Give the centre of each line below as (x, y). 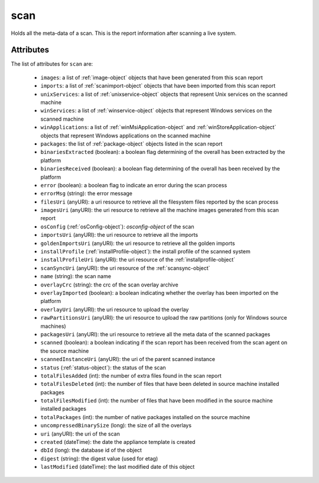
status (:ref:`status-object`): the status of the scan (103, 368)
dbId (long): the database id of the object (91, 450)
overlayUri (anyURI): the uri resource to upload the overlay (115, 309)
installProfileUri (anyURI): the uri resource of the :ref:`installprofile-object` (138, 260)
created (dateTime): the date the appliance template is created (118, 442)
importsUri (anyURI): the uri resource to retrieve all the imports (119, 235)
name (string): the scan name (76, 276)
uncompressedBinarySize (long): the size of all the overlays (116, 426)
